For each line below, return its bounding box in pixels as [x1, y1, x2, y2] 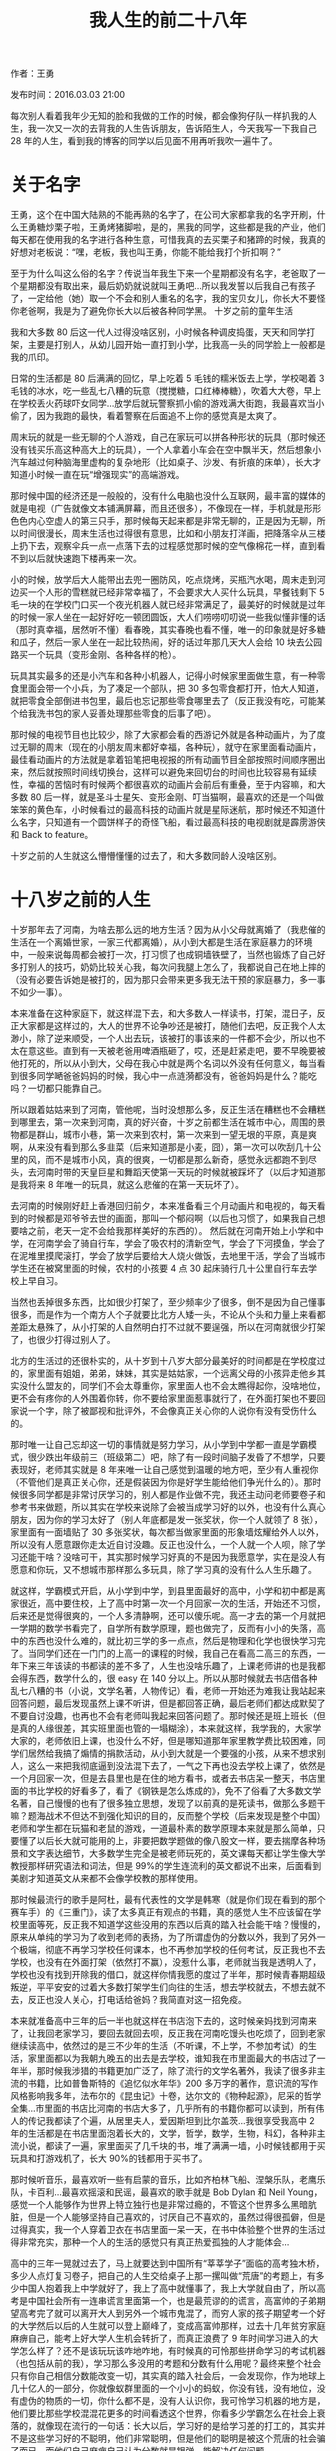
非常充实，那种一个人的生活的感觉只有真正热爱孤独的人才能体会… [18, 2236, 290, 2248]
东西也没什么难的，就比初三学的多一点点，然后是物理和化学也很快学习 [27, 1635, 317, 1647]
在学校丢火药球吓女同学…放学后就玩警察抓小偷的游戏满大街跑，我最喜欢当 [10, 397, 317, 410]
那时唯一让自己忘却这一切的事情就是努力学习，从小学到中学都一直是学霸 [10, 1439, 308, 1451]
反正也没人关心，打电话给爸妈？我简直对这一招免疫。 [27, 1994, 247, 2006]
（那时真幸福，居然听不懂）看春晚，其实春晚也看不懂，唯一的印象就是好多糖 [10, 624, 326, 636]
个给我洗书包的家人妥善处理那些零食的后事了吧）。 [10, 707, 217, 720]
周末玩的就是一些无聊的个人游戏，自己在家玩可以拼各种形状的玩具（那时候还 [10, 431, 326, 443]
